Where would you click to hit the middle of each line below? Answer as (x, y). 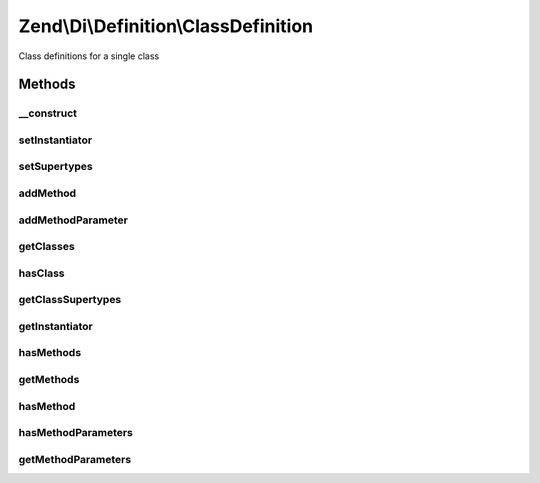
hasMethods (50, 353)
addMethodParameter (73, 220)
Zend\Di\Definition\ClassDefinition (166, 26)
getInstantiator (56, 326)
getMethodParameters (75, 459)
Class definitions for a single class (89, 56)
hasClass (41, 273)
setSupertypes (56, 167)
